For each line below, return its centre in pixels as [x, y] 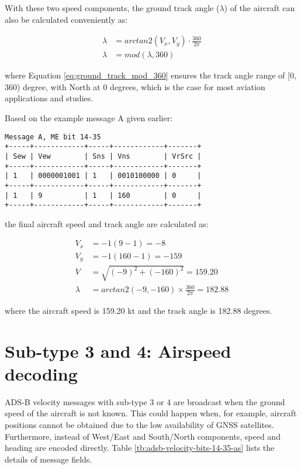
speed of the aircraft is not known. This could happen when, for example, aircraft [151, 413]
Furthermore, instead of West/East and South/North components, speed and [143, 436]
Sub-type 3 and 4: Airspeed [118, 350]
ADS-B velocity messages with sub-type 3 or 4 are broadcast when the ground [145, 401]
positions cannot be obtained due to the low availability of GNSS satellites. [139, 425]
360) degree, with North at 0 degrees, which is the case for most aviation [135, 86]
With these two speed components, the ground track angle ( [112, 8]
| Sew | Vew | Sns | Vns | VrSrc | [103, 156]
